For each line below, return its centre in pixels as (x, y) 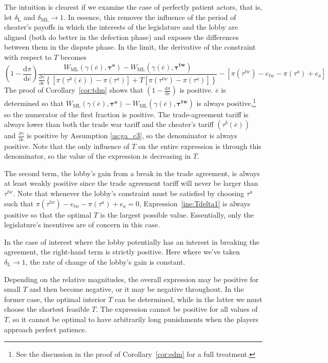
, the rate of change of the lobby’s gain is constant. (105, 261)
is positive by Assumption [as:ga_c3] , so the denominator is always (132, 135)
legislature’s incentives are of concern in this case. (82, 225)
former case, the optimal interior (55, 299)
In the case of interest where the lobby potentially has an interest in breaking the (132, 241)
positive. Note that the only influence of (67, 146)
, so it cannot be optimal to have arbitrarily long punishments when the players (133, 319)
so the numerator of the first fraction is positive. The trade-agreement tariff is (126, 114)
